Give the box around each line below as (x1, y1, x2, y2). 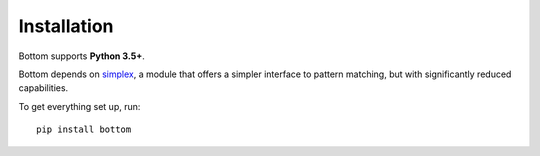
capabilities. (18, 82, 69, 94)
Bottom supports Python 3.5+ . (18, 50, 145, 62)
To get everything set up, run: (18, 100, 141, 112)
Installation (18, 15, 114, 37)
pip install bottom (36, 124, 132, 135)
